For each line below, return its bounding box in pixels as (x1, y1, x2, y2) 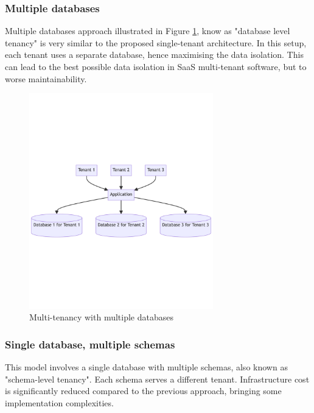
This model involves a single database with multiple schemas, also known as (5, 361, 288, 373)
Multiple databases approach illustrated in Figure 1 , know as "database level (5, 24, 290, 37)
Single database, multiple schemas (5, 336, 175, 351)
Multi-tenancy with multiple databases (29, 311, 174, 323)
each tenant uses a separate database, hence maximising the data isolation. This (5, 48, 304, 61)
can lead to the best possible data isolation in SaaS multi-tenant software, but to (5, 60, 307, 72)
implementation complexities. (5, 396, 114, 409)
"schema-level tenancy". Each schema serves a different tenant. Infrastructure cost (5, 372, 310, 385)
